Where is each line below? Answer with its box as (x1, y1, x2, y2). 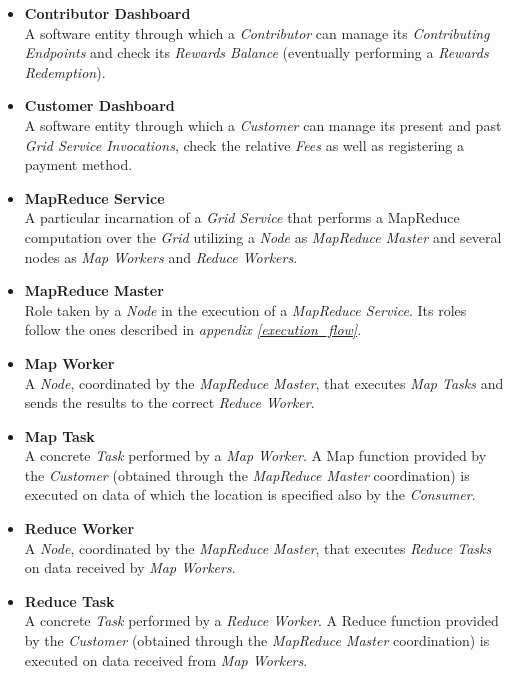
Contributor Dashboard (24, 3, 191, 23)
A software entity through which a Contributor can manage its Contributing (24, 22, 490, 43)
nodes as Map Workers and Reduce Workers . (24, 246, 298, 267)
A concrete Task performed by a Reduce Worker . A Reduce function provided (24, 610, 499, 631)
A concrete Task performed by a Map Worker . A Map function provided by (24, 445, 487, 466)
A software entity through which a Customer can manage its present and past (24, 114, 502, 135)
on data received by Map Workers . (24, 557, 236, 578)
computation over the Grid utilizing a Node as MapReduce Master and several (24, 226, 502, 247)
